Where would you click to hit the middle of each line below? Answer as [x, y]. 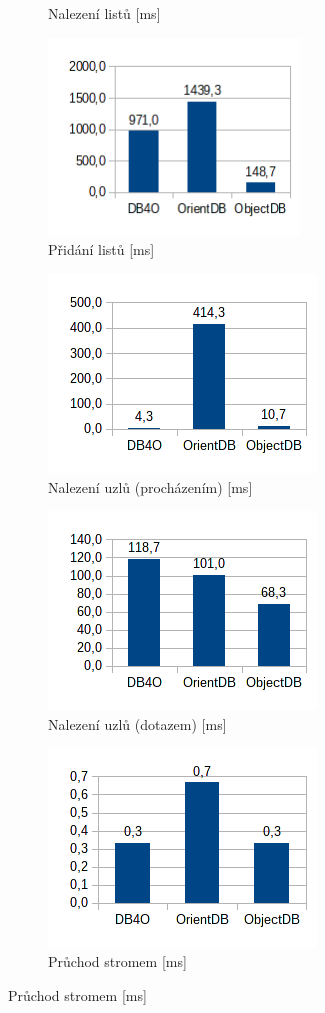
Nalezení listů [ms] [104, 13]
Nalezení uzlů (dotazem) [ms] [137, 723]
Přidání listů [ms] [101, 249]
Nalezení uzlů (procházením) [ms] [150, 486]
